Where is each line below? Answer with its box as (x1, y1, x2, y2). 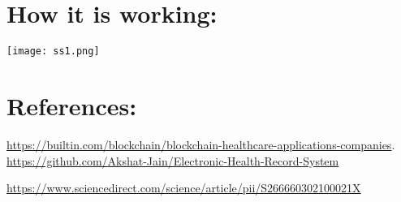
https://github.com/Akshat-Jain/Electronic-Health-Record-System (6, 152, 339, 169)
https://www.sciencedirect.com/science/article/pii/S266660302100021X (6, 179, 361, 196)
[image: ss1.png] (6, 45, 100, 58)
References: (6, 88, 137, 122)
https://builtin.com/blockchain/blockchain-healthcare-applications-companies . (6, 135, 395, 153)
